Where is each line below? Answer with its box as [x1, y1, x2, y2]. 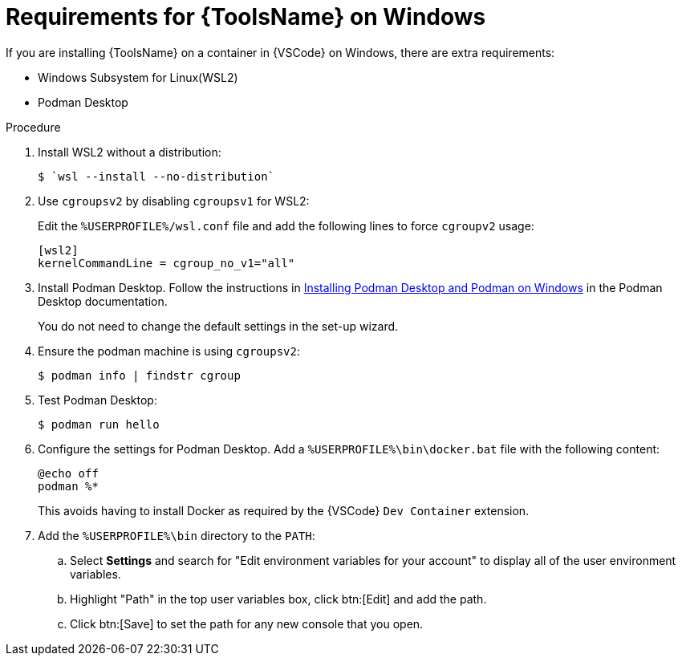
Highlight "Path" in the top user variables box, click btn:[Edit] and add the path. [70, 591, 487, 606]
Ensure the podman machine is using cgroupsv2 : [38, 343, 300, 358]
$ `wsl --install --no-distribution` [38, 169, 275, 183]
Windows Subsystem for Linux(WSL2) [38, 70, 238, 84]
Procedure [6, 120, 61, 134]
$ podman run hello [38, 417, 160, 431]
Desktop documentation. [38, 294, 168, 308]
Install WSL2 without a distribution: [38, 144, 221, 159]
